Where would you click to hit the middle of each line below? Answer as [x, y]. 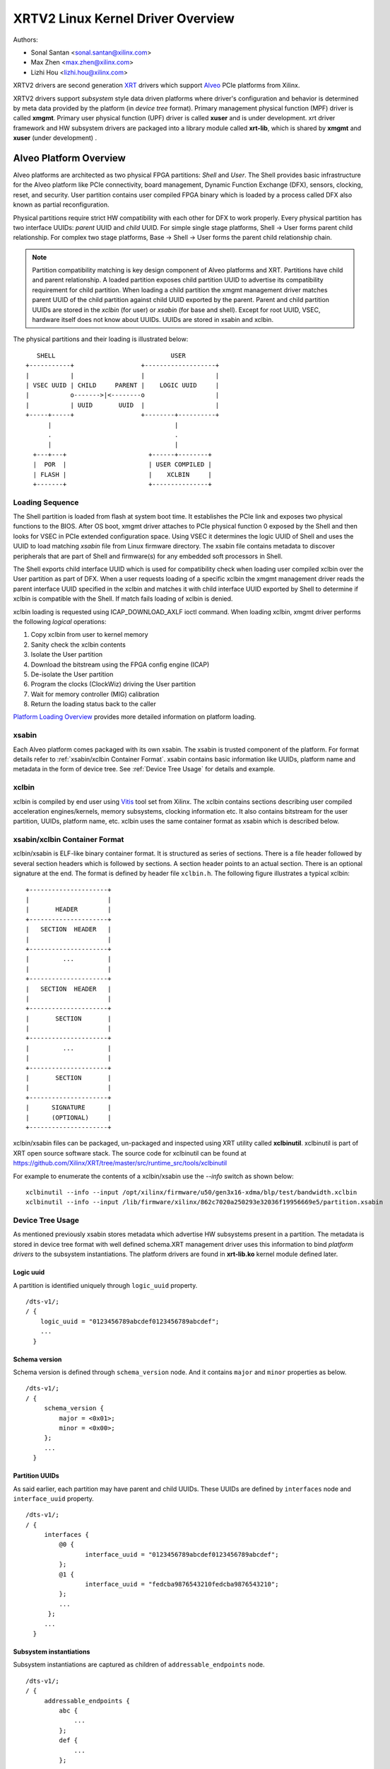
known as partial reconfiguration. [61, 204]
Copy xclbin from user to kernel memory [89, 635]
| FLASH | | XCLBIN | [122, 474]
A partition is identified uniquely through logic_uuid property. [105, 1285]
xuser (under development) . [55, 138]
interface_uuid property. [54, 1498]
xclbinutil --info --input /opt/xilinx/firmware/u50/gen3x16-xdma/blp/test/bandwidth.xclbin [191, 1192]
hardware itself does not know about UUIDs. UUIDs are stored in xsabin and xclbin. [153, 320]
